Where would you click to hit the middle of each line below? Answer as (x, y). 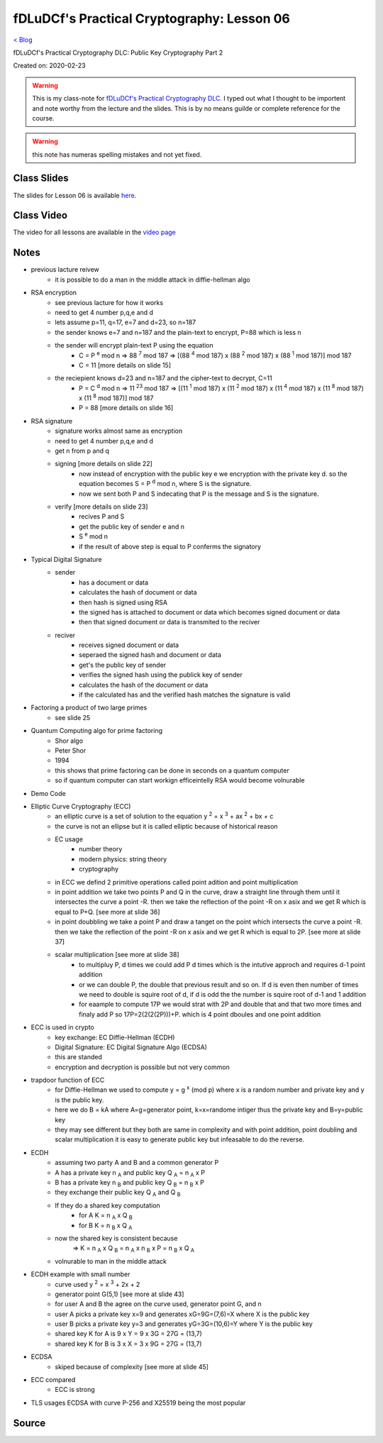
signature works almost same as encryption (119, 431)
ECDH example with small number (81, 1274)
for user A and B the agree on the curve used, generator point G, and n (158, 1304)
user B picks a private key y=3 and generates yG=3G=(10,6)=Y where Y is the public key (184, 1324)
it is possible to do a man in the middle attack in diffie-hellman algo (153, 280)
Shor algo (69, 741)
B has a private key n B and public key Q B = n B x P (130, 1183)
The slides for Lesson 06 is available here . (75, 195)
